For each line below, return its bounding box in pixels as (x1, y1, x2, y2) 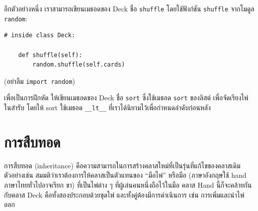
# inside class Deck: (4, 32, 76, 39)
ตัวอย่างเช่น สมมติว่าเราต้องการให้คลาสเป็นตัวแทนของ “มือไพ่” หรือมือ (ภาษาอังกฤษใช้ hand (4, 170, 247, 180)
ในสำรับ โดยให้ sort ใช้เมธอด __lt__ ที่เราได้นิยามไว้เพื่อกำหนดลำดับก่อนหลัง (4, 102, 211, 112)
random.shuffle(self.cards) (32, 61, 125, 69)
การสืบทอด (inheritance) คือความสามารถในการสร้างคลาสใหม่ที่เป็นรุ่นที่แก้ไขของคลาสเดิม (4, 160, 241, 170)
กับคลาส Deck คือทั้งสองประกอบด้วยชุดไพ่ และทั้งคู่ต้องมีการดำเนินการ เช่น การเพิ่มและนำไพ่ (4, 189, 245, 200)
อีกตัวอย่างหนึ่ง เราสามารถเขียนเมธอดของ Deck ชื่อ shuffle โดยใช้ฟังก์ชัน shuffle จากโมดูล (4, 3, 255, 13)
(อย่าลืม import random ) (4, 75, 75, 86)
